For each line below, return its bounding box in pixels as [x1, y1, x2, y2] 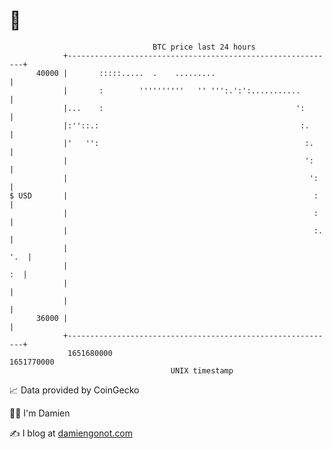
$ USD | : [9, 190, 319, 201]
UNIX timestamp [170, 365, 234, 376]
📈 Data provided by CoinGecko [9, 384, 140, 396]
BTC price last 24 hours [152, 42, 256, 52]
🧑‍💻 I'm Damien [9, 407, 71, 419]
